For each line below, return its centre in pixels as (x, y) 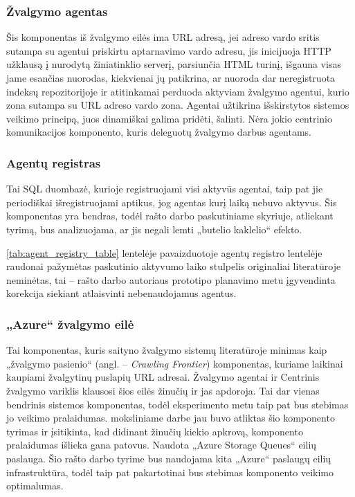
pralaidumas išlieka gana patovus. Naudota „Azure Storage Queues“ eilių (162, 445)
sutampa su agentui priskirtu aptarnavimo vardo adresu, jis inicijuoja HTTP (169, 50)
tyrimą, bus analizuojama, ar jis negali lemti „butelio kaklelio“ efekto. (154, 229)
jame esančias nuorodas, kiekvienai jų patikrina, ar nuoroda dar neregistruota (171, 78)
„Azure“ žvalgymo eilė (70, 324)
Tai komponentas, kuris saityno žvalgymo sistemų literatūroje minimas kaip (167, 350)
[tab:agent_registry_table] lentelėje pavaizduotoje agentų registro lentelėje (164, 252)
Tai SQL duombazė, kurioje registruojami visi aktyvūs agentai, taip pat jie (165, 189)
